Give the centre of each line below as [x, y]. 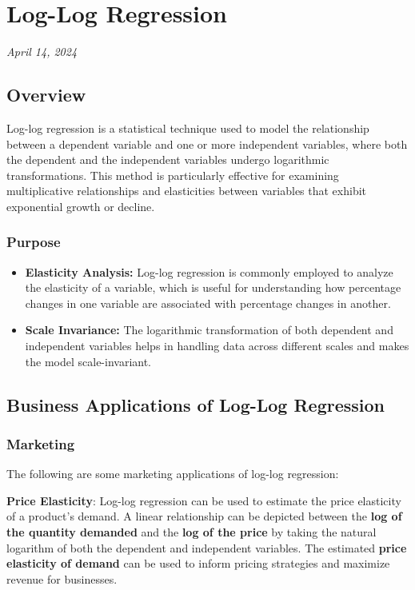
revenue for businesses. [62, 578]
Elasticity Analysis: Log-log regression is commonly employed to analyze [209, 271]
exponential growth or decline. [81, 206]
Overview [46, 95]
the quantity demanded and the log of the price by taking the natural [192, 532]
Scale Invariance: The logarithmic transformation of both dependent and [209, 330]
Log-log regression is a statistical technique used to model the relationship [188, 128]
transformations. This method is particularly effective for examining [173, 175]
